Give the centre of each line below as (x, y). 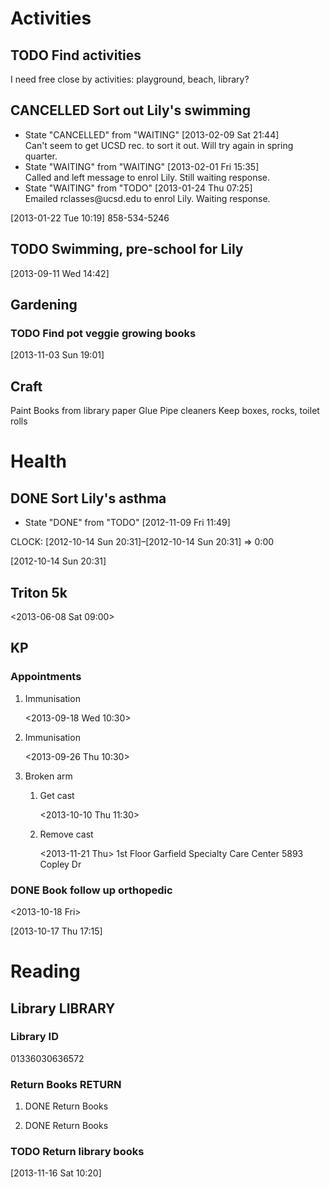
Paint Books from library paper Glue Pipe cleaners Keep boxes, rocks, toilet (165, 411)
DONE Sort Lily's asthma (88, 498)
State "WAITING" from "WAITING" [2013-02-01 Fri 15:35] (142, 166)
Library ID (34, 1037)
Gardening (44, 305)
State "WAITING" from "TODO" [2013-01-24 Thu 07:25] (138, 188)
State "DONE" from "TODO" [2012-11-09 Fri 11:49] (127, 523)
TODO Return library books (77, 1152)
